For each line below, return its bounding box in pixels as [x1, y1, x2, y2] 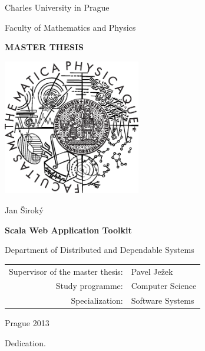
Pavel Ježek [131, 265, 173, 277]
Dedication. [5, 336, 46, 349]
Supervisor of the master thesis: [9, 265, 123, 277]
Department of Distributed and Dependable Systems [5, 243, 194, 256]
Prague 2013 [5, 317, 49, 329]
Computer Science [131, 279, 197, 292]
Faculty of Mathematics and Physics [5, 21, 136, 33]
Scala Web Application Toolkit [5, 223, 132, 236]
